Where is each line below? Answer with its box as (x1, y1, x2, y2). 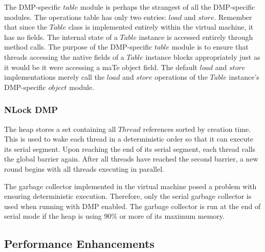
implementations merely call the (4, 72, 105, 82)
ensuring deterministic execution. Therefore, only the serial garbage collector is (4, 191, 252, 201)
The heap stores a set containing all (4, 123, 116, 134)
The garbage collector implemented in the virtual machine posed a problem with (4, 180, 257, 191)
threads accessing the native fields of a (4, 51, 124, 62)
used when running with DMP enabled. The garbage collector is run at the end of (4, 200, 261, 211)
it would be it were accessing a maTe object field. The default (4, 61, 197, 72)
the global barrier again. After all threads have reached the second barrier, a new (4, 153, 258, 164)
